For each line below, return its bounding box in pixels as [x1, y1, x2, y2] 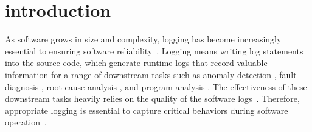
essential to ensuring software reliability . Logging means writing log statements [5, 44, 303, 57]
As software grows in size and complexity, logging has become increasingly [5, 33, 282, 45]
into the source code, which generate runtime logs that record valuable [5, 56, 268, 69]
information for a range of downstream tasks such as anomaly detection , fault [5, 68, 297, 81]
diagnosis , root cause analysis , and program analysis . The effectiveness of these [5, 80, 307, 93]
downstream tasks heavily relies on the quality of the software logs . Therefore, [5, 92, 300, 105]
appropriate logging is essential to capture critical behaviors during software [5, 104, 288, 116]
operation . [5, 116, 47, 128]
